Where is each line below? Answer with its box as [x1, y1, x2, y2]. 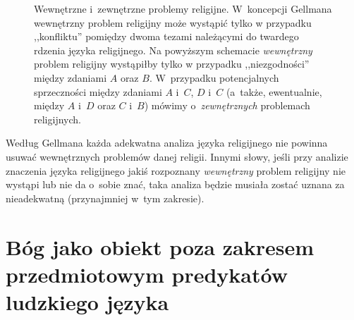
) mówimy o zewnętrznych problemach [144, 98, 310, 113]
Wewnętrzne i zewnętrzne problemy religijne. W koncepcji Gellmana [34, 1, 332, 16]
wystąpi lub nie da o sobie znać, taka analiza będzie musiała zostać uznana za [6, 177, 345, 192]
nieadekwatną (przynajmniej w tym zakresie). [6, 190, 205, 205]
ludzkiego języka [6, 287, 169, 316]
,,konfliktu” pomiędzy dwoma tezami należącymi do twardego [34, 29, 299, 44]
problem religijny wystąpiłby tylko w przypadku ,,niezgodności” [34, 56, 310, 71]
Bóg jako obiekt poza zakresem [6, 232, 314, 261]
